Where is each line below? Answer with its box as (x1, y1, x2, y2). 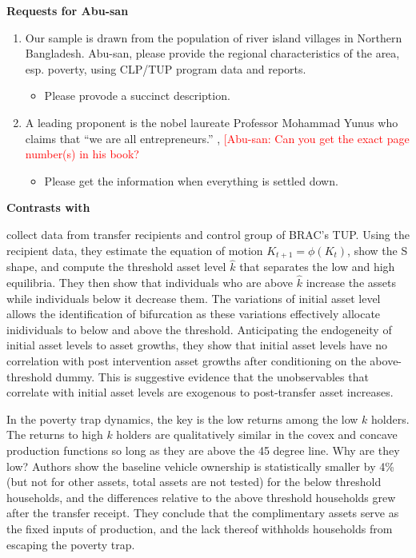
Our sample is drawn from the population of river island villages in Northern (25, 29, 402, 46)
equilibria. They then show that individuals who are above (6, 274, 294, 291)
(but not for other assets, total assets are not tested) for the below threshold (6, 473, 382, 490)
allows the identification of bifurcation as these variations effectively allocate (6, 305, 381, 322)
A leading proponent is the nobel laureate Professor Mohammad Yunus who (25, 114, 398, 130)
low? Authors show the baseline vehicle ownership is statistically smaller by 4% (6, 457, 394, 474)
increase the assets (306, 274, 396, 291)
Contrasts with (6, 199, 90, 216)
